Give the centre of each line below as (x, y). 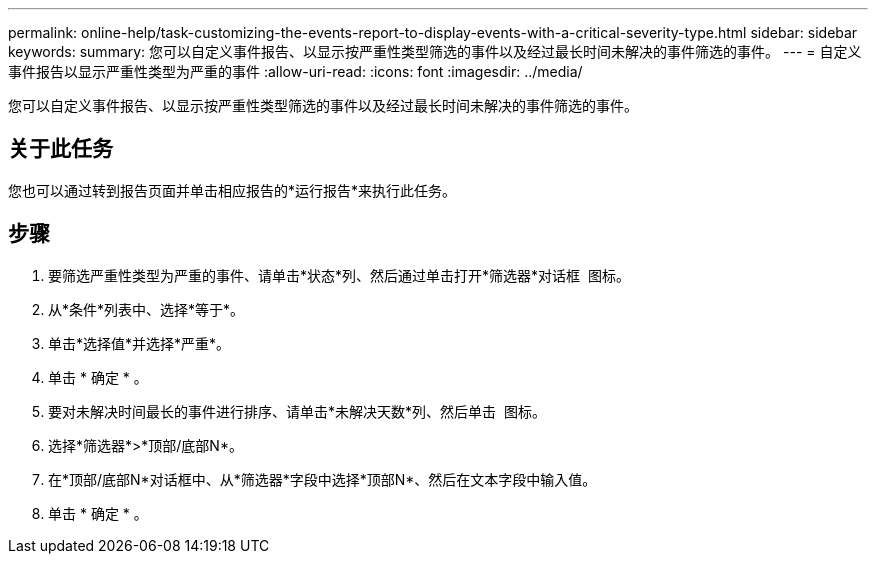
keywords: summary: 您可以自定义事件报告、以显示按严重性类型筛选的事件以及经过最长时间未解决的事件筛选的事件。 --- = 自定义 (435, 51)
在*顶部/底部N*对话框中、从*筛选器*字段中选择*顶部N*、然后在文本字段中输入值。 (322, 479)
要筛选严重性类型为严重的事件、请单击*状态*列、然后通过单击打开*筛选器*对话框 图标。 (339, 275)
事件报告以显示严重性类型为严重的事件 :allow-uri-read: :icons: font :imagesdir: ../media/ (295, 71)
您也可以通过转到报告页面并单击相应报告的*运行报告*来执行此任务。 (232, 190)
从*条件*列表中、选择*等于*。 (146, 309)
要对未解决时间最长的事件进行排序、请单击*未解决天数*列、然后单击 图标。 (297, 411)
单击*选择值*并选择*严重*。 (139, 343)
